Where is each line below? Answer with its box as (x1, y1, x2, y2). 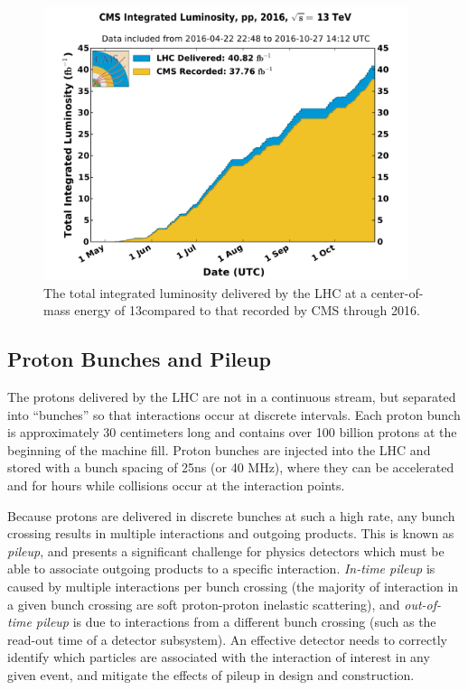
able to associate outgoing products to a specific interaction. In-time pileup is (7, 559, 435, 578)
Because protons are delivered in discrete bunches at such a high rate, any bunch (7, 506, 455, 525)
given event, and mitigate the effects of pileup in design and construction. (7, 665, 415, 684)
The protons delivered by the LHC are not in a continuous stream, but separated (7, 387, 456, 406)
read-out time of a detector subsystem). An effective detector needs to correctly (7, 629, 447, 648)
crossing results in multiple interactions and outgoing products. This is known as (7, 524, 454, 543)
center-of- (370, 283, 424, 302)
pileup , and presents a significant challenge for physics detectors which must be (7, 541, 445, 560)
